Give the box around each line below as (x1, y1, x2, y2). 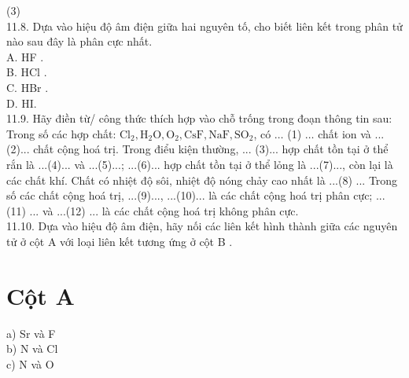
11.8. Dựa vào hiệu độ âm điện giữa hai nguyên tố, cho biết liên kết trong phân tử (6, 17, 403, 34)
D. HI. (6, 94, 37, 111)
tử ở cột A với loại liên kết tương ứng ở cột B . (6, 233, 233, 249)
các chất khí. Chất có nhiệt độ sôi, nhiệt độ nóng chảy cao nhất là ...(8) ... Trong (6, 171, 398, 188)
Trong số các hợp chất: (6, 125, 116, 141)
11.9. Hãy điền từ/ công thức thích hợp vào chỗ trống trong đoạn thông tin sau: (6, 110, 392, 127)
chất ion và (318, 125, 371, 141)
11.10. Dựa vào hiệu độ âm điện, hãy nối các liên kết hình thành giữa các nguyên (6, 218, 398, 234)
